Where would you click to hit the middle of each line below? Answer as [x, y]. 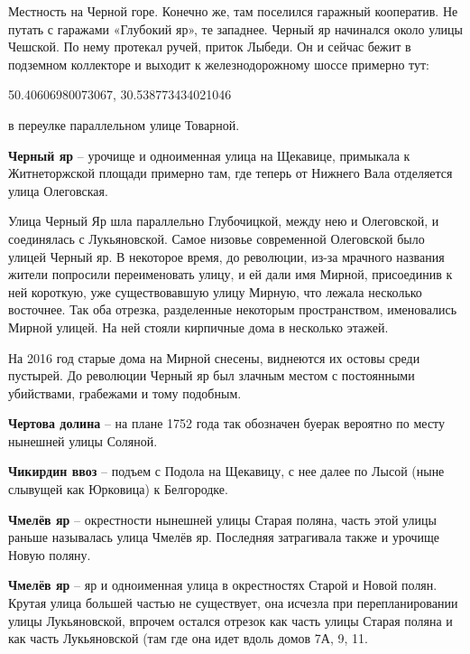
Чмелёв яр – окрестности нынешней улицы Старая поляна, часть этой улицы [222, 519]
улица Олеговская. [58, 190]
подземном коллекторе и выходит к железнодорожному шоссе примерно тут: [219, 64]
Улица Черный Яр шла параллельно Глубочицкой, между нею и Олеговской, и [224, 221]
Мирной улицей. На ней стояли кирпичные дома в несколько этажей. [198, 327]
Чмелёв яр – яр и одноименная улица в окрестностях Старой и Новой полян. [223, 585]
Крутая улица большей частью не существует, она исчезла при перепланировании [233, 603]
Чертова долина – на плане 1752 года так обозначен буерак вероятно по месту [227, 423]
